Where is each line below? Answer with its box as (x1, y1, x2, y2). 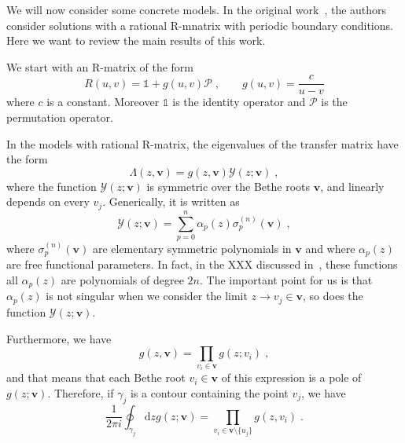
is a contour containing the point (130, 384, 289, 401)
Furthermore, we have (6, 330, 112, 346)
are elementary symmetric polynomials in (92, 240, 292, 256)
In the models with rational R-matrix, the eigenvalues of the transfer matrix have (6, 135, 399, 152)
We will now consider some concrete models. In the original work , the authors (6, 2, 387, 17)
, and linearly (320, 178, 385, 194)
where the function (6, 178, 97, 194)
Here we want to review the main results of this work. (6, 32, 266, 49)
